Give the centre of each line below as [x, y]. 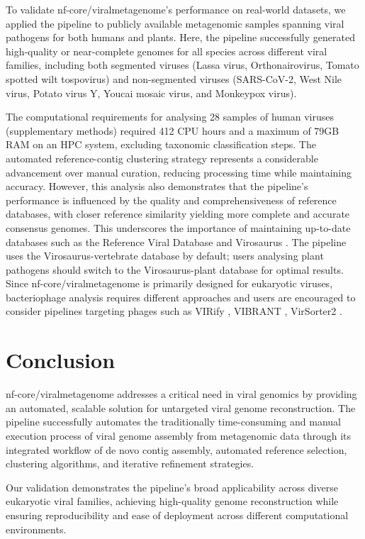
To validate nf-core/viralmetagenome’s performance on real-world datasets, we [176, 9]
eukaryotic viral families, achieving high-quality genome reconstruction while [172, 501]
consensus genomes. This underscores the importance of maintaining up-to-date [178, 227]
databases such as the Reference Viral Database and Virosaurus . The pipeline [176, 241]
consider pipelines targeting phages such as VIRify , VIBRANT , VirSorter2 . [174, 311]
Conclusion [61, 360]
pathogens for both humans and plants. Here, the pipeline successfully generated [180, 37]
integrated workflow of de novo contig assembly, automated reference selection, [176, 449]
